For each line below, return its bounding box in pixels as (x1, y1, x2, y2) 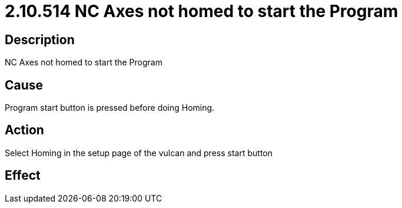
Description (5, 32, 75, 47)
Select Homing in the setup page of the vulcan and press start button (5, 147, 273, 158)
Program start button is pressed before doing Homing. (5, 103, 215, 113)
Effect (5, 168, 41, 183)
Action (5, 123, 44, 138)
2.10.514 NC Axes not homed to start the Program (5, 1, 398, 21)
